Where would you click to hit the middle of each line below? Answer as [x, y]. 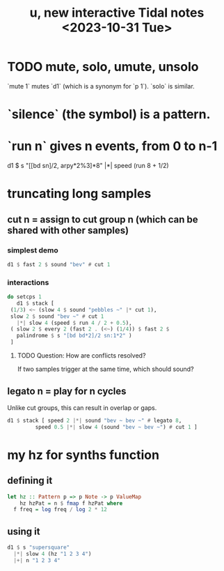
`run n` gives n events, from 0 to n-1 [112, 146]
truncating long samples [79, 194]
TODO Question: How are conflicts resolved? [81, 356]
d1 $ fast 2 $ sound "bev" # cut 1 [59, 264]
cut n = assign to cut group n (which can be [103, 219]
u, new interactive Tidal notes [117, 13]
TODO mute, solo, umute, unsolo [103, 67]
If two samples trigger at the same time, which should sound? [105, 369]
